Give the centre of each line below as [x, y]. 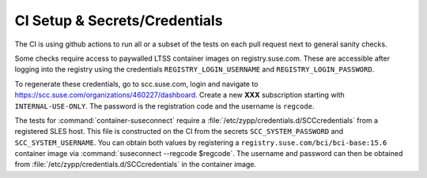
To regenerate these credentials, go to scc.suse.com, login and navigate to [136, 83]
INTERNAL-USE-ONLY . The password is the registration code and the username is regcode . [164, 106]
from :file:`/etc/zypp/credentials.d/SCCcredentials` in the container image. [136, 165]
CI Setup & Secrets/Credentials [119, 20]
